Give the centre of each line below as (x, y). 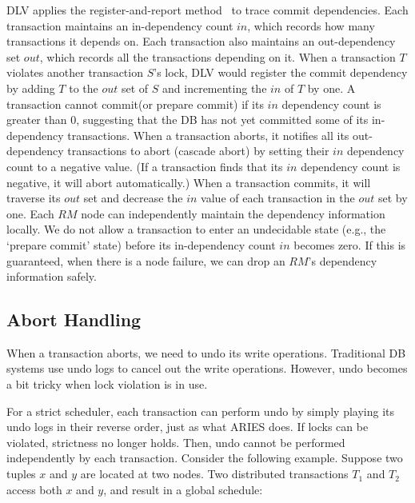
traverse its (34, 198)
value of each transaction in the (278, 198)
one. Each (30, 213)
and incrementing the (215, 88)
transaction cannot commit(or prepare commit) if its (135, 104)
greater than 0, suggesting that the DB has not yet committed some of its (188, 120)
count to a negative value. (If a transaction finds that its (145, 166)
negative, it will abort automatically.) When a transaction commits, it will (189, 182)
